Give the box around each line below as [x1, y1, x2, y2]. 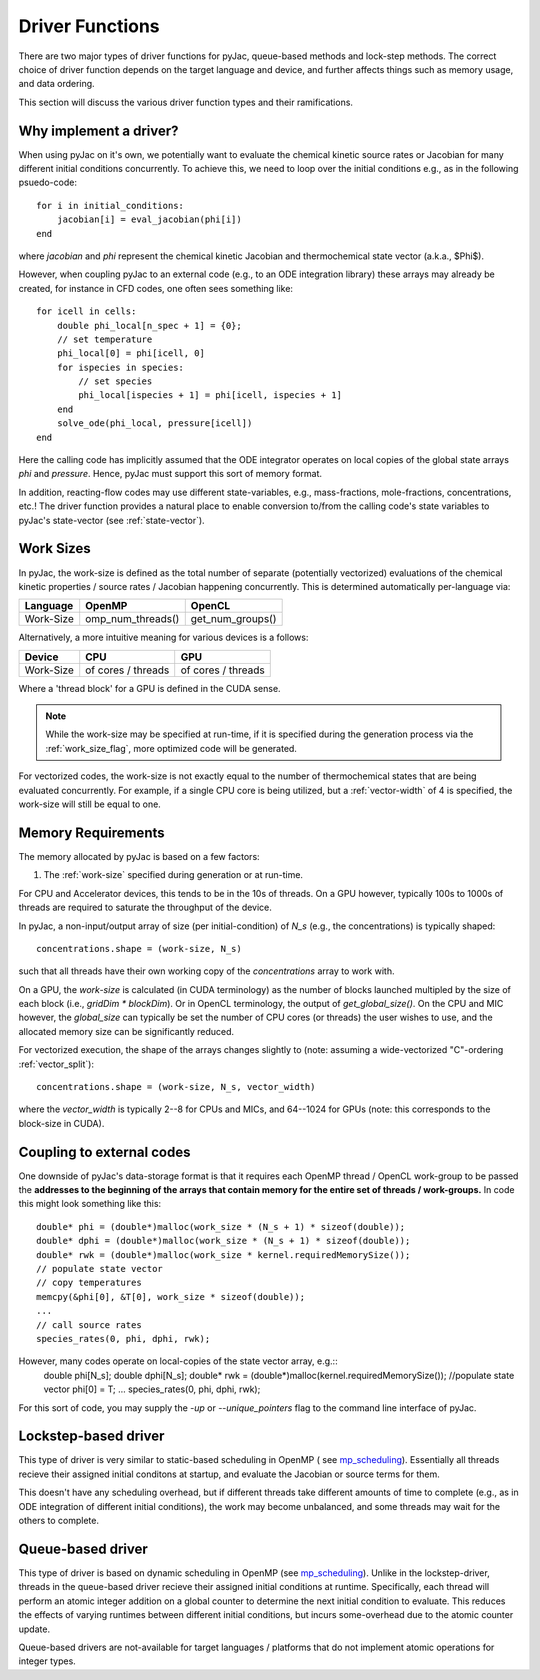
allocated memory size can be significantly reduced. [18, 1025, 235, 1037]
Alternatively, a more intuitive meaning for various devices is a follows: [18, 631, 309, 644]
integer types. [18, 1655, 77, 1667]
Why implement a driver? [18, 122, 179, 139]
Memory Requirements [18, 824, 165, 841]
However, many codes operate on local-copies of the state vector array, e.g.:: [18, 1355, 339, 1367]
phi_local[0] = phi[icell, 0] [56, 348, 205, 359]
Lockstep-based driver [18, 1428, 165, 1445]
